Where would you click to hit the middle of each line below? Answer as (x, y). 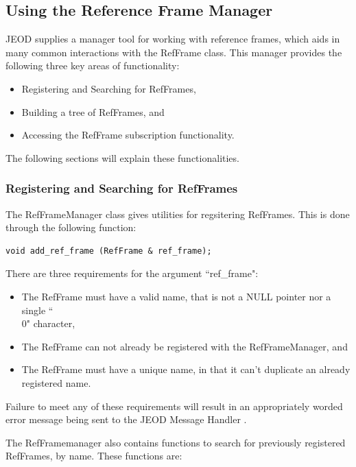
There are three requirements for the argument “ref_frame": (132, 273)
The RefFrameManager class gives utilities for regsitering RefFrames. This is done (178, 214)
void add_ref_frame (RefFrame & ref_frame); (109, 251)
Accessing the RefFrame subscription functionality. (128, 135)
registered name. (56, 382)
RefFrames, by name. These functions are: (94, 456)
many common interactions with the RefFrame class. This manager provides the (174, 52)
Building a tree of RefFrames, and (93, 111)
